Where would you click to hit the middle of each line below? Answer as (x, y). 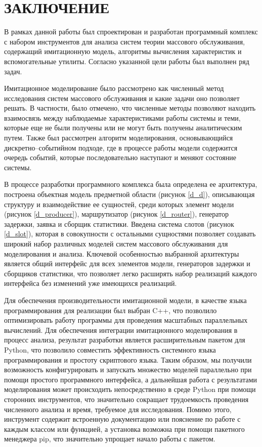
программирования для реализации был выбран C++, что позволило (111, 310)
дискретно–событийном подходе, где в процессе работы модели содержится (121, 147)
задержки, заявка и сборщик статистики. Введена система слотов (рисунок (119, 223)
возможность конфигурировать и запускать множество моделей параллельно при (128, 369)
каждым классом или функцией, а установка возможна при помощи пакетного (124, 429)
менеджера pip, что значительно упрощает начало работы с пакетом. (110, 439)
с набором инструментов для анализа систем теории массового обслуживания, (124, 41)
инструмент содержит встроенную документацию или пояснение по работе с (122, 419)
